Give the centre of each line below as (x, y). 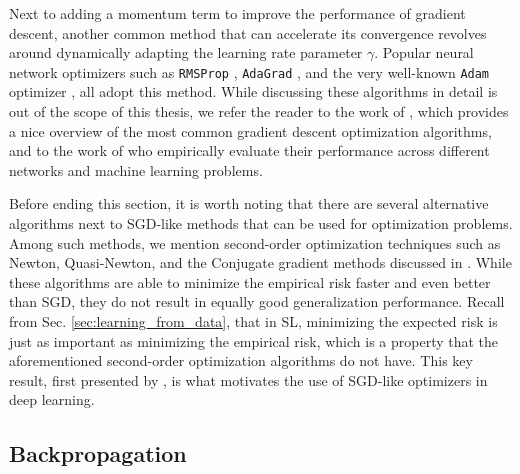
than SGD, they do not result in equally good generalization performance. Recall (257, 301)
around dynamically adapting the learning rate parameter (186, 52)
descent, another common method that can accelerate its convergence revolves (248, 32)
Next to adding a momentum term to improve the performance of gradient (237, 13)
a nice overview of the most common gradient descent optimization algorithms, (250, 130)
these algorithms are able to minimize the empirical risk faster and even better (250, 281)
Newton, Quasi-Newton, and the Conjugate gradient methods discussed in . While (260, 262)
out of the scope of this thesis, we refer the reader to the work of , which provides (259, 111)
